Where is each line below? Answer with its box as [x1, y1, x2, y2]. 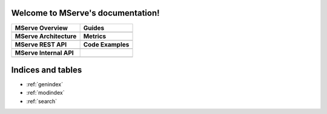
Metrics [83, 32, 107, 40]
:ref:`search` [26, 97, 58, 105]
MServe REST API [15, 40, 67, 48]
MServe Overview [15, 24, 68, 32]
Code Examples [83, 40, 130, 48]
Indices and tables [11, 65, 82, 75]
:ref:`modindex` [26, 89, 65, 97]
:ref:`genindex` [26, 81, 64, 88]
